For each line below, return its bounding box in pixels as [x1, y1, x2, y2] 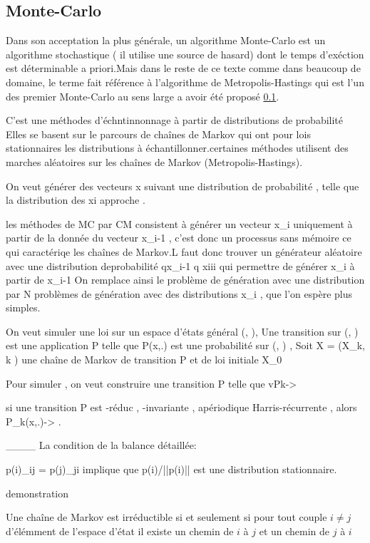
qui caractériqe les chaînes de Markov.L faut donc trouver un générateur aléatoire [6, 244, 362, 259]
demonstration [6, 485, 69, 500]
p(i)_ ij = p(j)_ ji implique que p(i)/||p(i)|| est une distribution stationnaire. [6, 462, 337, 477]
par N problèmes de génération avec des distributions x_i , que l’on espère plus [6, 286, 352, 301]
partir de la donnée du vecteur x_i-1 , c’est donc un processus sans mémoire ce [6, 230, 351, 245]
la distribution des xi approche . [6, 192, 145, 207]
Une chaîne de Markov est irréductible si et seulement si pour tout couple [6, 510, 327, 524]
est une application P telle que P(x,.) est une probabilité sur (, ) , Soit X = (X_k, [6, 338, 365, 353]
